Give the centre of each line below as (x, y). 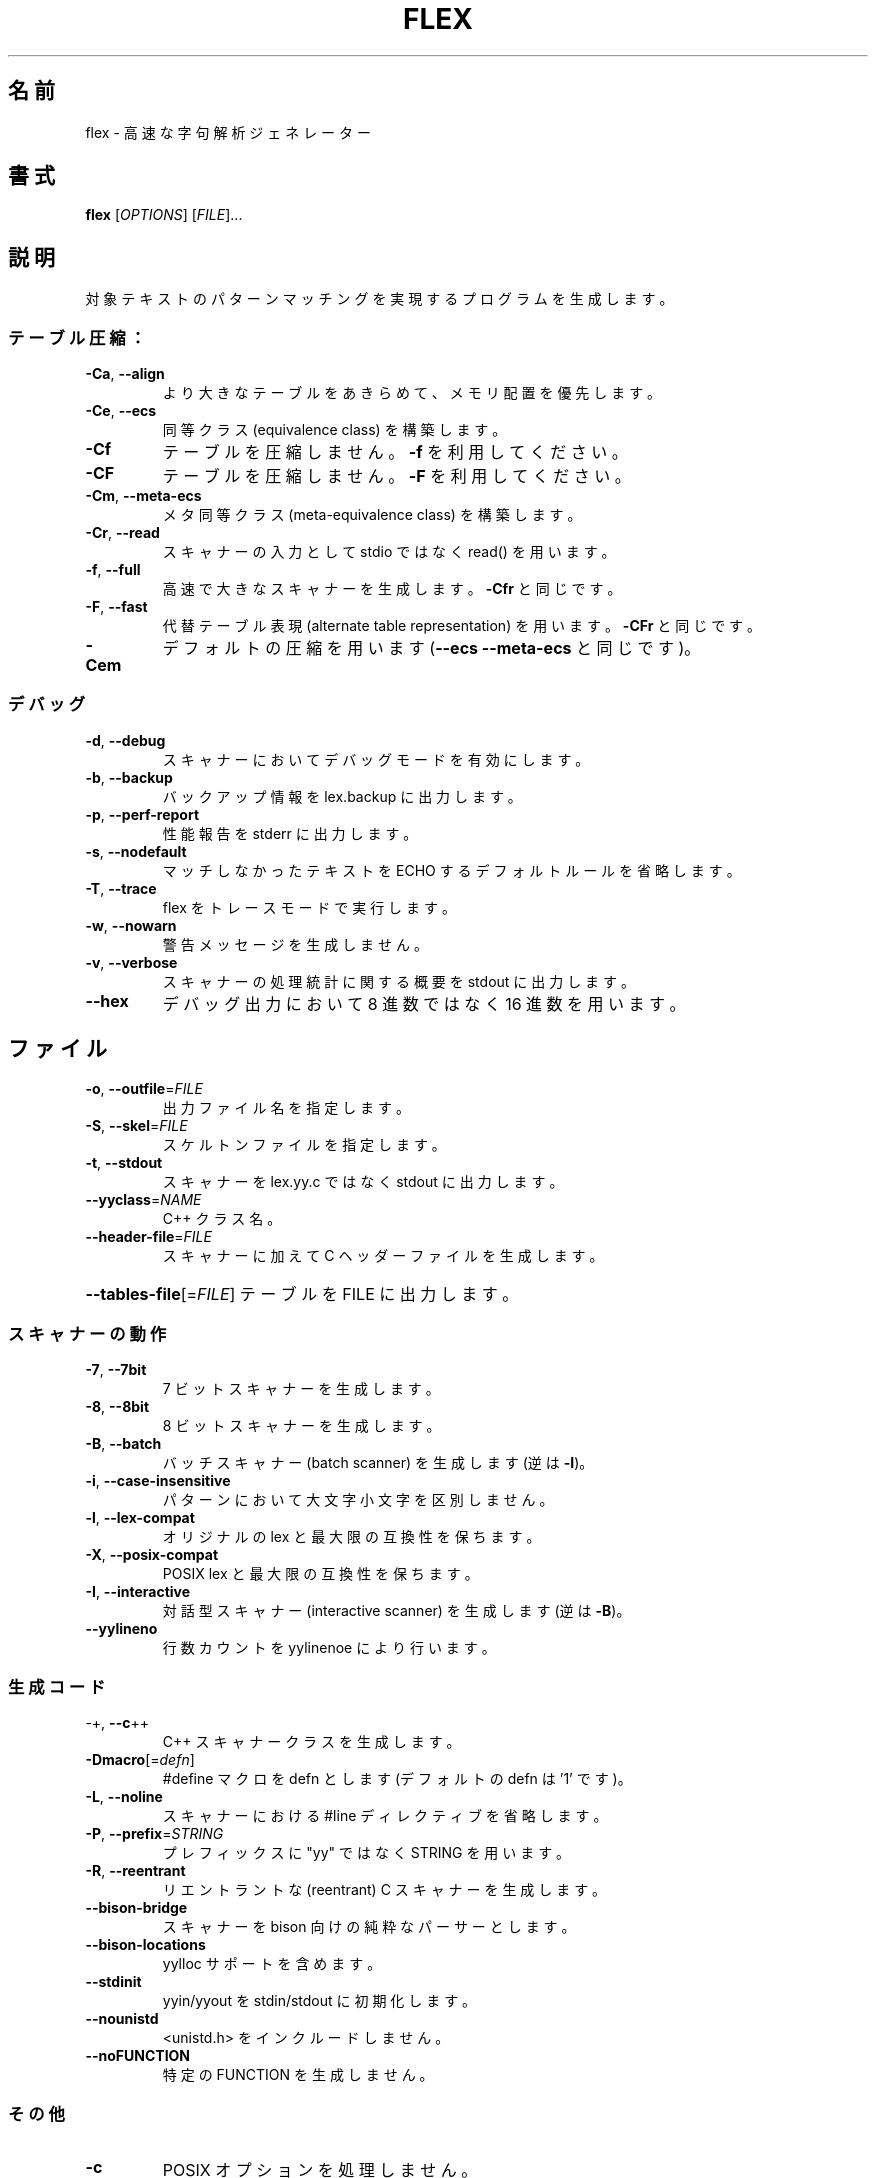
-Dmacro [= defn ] (140, 1760)
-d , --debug (125, 740)
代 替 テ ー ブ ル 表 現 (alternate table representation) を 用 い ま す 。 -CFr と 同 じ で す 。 (462, 626)
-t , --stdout (124, 1162)
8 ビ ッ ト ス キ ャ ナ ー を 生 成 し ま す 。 (301, 1426)
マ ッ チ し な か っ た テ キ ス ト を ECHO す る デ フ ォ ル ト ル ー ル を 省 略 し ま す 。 (451, 870)
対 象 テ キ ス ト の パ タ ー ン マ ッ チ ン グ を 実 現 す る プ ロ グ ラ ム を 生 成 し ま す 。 (379, 299)
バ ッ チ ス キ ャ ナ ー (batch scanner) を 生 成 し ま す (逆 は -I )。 (378, 1463)
